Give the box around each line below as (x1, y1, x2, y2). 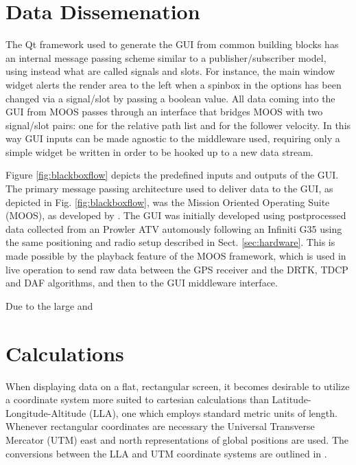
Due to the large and (5, 298, 93, 313)
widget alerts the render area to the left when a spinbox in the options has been (5, 77, 342, 91)
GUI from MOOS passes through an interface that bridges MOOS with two (5, 104, 323, 119)
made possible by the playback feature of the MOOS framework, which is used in (5, 249, 346, 263)
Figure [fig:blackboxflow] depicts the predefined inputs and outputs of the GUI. (5, 168, 339, 182)
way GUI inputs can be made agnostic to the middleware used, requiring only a (5, 131, 340, 146)
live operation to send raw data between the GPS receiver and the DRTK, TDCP (5, 262, 348, 276)
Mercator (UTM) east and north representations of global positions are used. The (5, 432, 349, 446)
